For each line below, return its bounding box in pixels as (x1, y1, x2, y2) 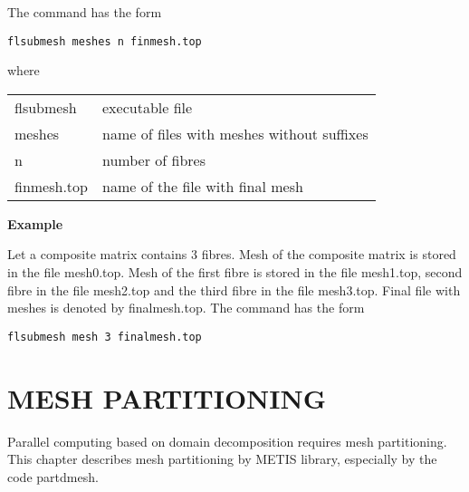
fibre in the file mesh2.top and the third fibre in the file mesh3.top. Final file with (7, 280, 461, 299)
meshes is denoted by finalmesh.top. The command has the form (7, 298, 365, 317)
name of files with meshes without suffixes (102, 122, 368, 144)
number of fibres (102, 149, 206, 170)
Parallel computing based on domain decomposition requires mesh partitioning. (7, 431, 447, 450)
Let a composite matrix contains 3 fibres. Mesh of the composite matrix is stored (7, 245, 456, 264)
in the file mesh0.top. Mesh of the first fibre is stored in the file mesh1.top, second (7, 263, 463, 282)
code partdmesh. (7, 467, 99, 486)
